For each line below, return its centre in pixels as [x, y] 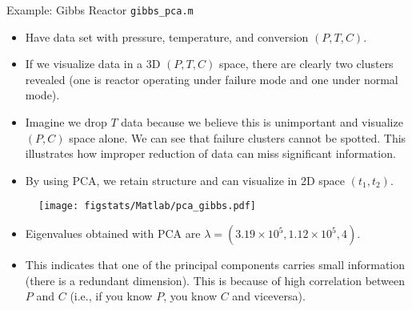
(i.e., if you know [111, 296]
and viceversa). [269, 296]
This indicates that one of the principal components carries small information [215, 265]
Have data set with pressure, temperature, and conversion [167, 36]
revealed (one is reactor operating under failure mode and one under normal [212, 79]
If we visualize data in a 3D [93, 64]
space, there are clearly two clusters [306, 64]
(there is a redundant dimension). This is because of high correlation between [215, 280]
